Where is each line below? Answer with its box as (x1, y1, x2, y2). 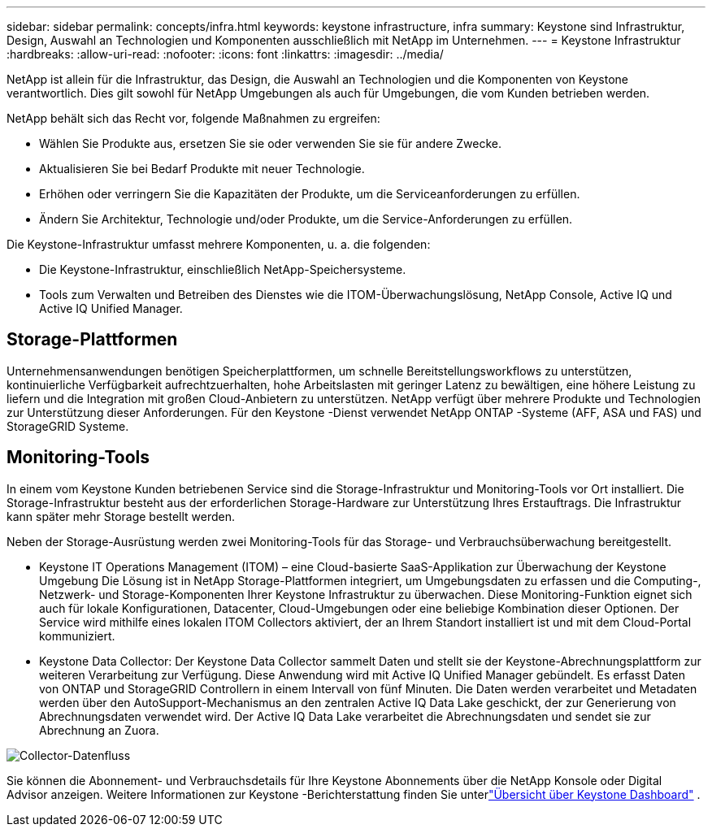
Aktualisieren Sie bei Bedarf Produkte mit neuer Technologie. (39, 162, 365, 176)
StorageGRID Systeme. (7, 419, 129, 433)
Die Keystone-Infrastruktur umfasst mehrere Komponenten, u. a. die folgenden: (7, 237, 431, 251)
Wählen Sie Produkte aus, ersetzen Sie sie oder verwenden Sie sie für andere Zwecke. (39, 137, 502, 150)
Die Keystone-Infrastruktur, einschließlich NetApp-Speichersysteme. (39, 262, 406, 276)
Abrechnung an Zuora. (39, 722, 159, 737)
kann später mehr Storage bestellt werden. (7, 509, 236, 523)
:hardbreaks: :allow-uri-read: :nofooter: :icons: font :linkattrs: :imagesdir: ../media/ (7, 47, 444, 61)
